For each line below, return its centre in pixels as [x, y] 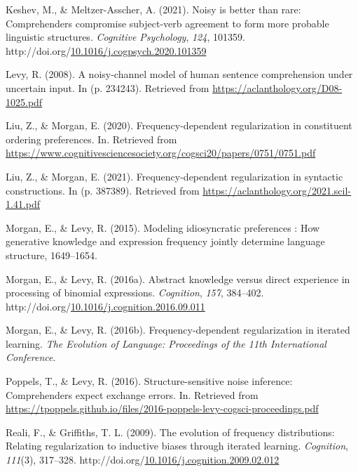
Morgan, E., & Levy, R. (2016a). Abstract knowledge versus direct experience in [178, 278]
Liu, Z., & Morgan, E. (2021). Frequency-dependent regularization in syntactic [174, 176]
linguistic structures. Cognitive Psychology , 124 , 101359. [125, 37]
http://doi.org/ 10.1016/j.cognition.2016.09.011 [105, 306]
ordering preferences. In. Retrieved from [91, 139]
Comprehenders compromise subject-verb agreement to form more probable [167, 23]
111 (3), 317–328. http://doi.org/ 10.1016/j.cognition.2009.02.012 [143, 460]
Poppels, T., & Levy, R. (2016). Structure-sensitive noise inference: [149, 381]
